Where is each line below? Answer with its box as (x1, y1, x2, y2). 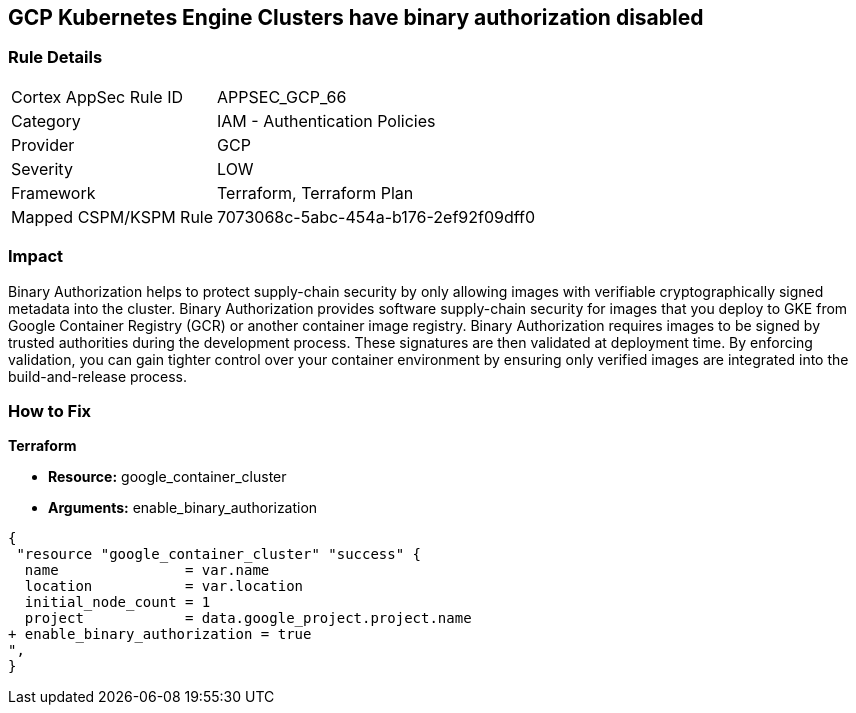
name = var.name (24, 562, 270, 579)
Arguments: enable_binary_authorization (48, 499, 318, 517)
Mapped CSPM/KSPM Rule (11, 206, 214, 227)
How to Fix (8, 400, 92, 421)
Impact (8, 246, 64, 267)
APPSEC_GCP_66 (217, 86, 347, 107)
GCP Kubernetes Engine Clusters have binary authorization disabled (8, 5, 704, 30)
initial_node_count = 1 (24, 594, 211, 611)
